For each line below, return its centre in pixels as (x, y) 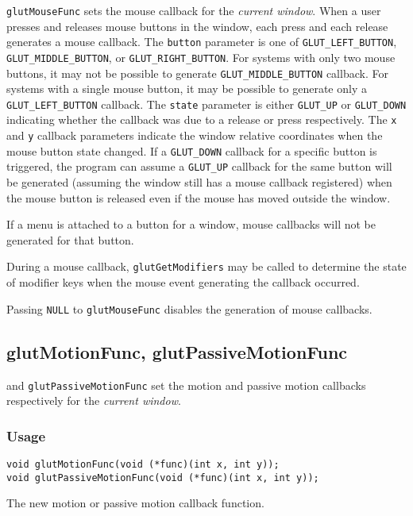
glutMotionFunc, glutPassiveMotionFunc (177, 351)
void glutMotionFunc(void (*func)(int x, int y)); (143, 465)
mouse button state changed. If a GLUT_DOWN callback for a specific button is (192, 150)
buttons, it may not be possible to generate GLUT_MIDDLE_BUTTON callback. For (197, 73)
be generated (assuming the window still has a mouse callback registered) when (199, 182)
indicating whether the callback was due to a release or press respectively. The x (202, 119)
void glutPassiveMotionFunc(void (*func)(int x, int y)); (163, 477)
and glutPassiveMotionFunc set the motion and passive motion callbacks (186, 385)
